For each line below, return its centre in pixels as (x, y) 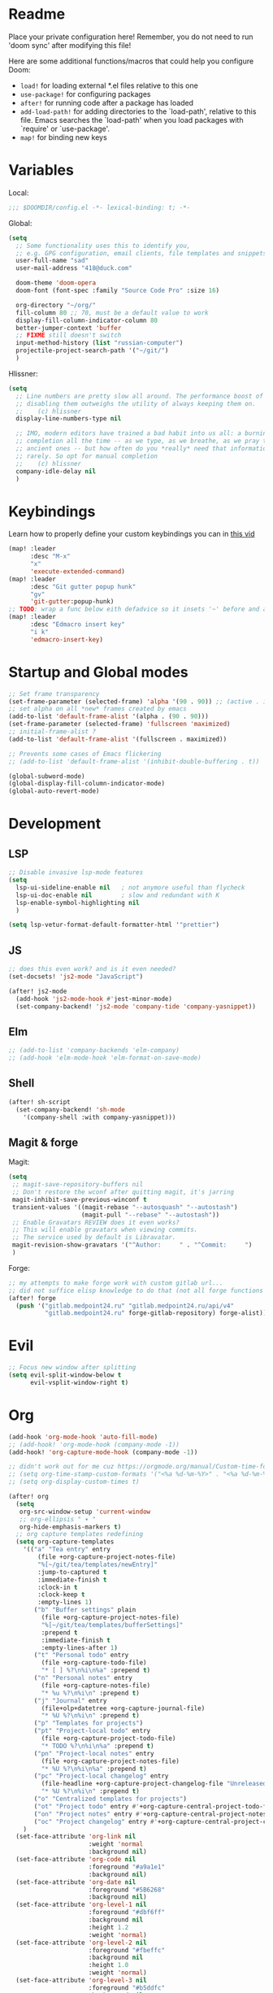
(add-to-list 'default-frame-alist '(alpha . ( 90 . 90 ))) (108, 716)
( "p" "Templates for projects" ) (89, 1723)
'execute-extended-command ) (78, 571)
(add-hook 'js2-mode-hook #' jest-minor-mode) (94, 999)
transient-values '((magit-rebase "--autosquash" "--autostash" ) (125, 1207)
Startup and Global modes (98, 672)
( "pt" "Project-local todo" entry (92, 1731)
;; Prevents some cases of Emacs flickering (85, 754)
